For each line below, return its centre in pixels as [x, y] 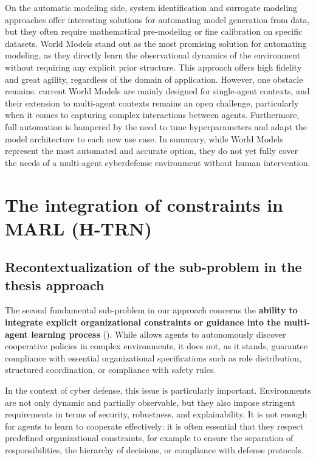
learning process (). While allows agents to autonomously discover [159, 334]
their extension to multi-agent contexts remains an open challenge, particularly [152, 103]
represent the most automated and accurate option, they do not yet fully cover [152, 151]
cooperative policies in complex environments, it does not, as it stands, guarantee [156, 346]
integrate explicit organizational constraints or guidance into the [143, 322]
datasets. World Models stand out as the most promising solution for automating [156, 43]
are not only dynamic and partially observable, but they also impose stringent [150, 402]
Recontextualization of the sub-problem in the [153, 267]
